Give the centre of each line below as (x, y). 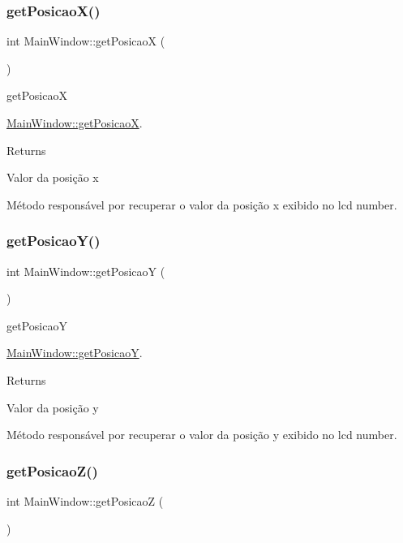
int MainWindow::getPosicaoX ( (86, 41)
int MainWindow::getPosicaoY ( (86, 271)
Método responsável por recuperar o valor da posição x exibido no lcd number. (202, 204)
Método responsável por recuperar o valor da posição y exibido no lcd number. (202, 435)
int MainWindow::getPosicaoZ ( (85, 500)
